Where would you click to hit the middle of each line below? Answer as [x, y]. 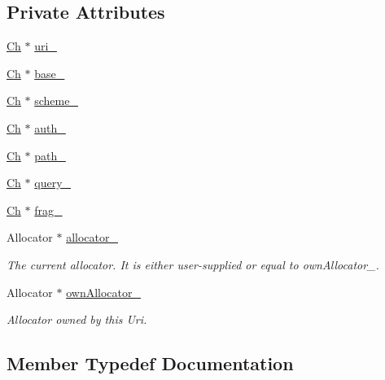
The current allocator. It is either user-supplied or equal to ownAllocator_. [193, 264]
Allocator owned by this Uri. [77, 319]
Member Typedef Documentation [150, 363]
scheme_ [56, 100]
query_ [53, 183]
